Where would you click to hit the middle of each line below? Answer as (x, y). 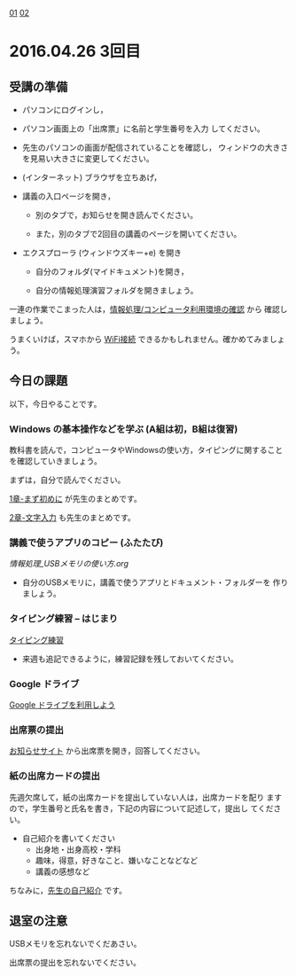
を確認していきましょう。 (55, 461)
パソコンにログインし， (65, 109)
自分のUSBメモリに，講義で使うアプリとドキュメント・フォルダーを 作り (155, 582)
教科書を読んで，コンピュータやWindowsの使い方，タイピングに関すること (146, 450)
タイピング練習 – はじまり (63, 619)
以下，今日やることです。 (55, 403)
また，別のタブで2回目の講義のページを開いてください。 (138, 234)
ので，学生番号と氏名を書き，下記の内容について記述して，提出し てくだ (141, 808)
